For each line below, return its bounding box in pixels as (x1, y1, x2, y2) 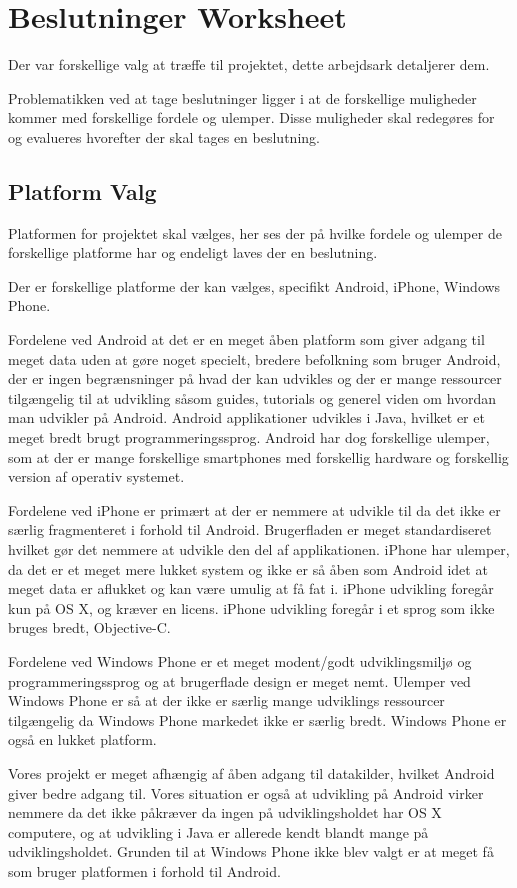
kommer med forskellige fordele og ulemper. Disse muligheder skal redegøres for (8, 107, 495, 128)
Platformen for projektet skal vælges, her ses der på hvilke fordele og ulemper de (8, 222, 502, 243)
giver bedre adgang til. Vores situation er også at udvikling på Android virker (8, 782, 484, 803)
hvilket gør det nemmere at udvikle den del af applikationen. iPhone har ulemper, (8, 539, 510, 560)
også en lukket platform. (8, 729, 157, 750)
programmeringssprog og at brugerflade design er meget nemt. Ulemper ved (8, 670, 471, 691)
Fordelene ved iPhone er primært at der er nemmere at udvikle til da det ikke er (8, 499, 501, 520)
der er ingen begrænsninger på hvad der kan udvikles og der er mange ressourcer (8, 368, 502, 389)
